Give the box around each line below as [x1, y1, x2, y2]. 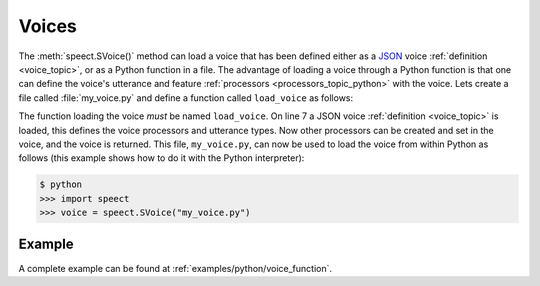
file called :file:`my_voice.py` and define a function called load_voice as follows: [18, 91, 354, 104]
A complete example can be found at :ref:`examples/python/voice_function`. [18, 262, 333, 274]
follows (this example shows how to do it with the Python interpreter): [18, 152, 305, 164]
